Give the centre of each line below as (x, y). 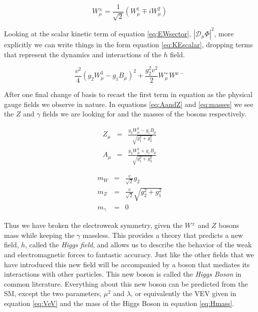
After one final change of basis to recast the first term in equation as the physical (128, 94)
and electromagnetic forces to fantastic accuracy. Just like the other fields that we (129, 254)
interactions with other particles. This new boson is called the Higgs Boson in (123, 274)
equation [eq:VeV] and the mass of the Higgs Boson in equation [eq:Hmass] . (119, 303)
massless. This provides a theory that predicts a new (163, 235)
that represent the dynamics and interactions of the (83, 54)
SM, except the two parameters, (53, 293)
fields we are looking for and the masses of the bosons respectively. (144, 114)
